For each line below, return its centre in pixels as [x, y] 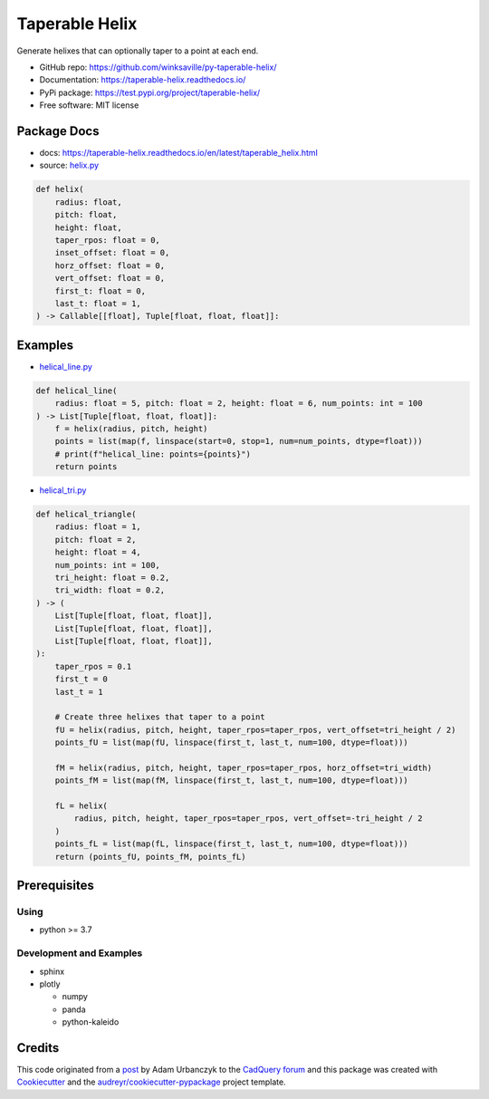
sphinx [52, 971]
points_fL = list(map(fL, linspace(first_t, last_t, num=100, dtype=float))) [232, 844]
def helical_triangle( [86, 515]
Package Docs [58, 131]
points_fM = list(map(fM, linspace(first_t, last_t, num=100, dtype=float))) [232, 781]
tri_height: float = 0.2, [112, 578]
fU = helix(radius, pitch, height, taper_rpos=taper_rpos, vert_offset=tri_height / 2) [255, 730]
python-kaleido [91, 1022]
